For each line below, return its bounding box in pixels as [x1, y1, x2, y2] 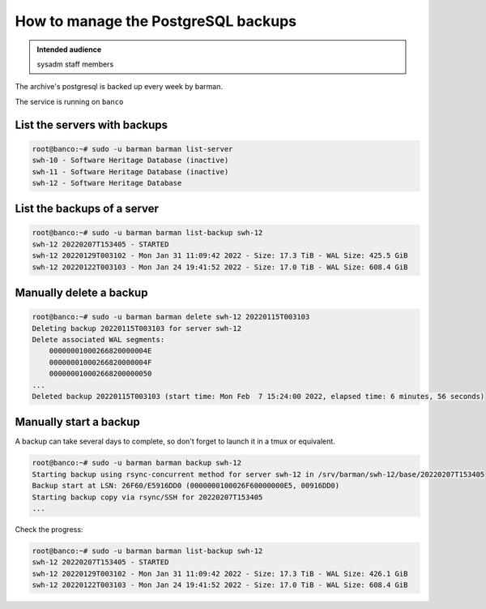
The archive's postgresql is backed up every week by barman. [15, 82, 223, 92]
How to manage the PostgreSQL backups [15, 12, 297, 30]
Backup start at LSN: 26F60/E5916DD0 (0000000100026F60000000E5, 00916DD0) [32, 481, 340, 491]
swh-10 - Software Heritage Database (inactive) [32, 156, 229, 165]
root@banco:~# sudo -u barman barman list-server [32, 144, 233, 153]
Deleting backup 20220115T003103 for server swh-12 [32, 324, 242, 332]
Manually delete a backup [15, 286, 148, 300]
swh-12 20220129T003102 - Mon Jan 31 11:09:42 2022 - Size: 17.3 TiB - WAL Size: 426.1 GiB [32, 568, 408, 578]
